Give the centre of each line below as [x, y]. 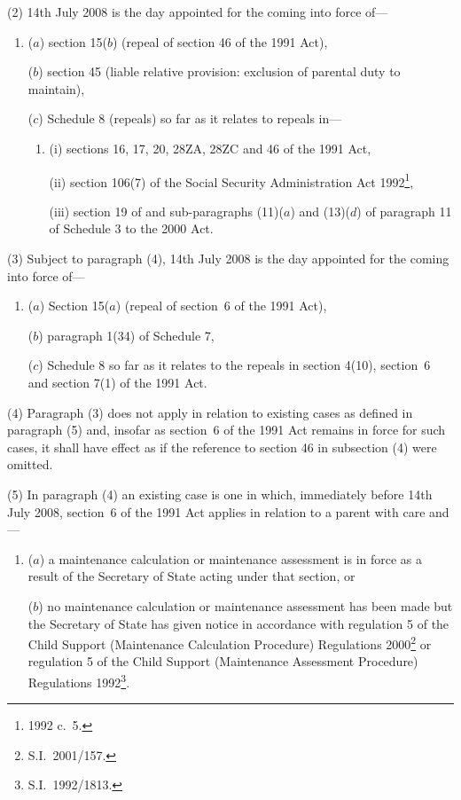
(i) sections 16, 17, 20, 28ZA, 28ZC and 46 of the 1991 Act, [210, 148]
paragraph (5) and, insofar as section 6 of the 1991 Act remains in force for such [227, 430]
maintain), [56, 88]
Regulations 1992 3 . [79, 680]
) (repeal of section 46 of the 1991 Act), [220, 41]
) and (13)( [320, 211]
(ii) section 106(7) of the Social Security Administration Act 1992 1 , [231, 180]
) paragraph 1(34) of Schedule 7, [126, 335]
